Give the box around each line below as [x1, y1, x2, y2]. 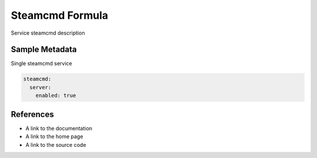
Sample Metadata [11, 45, 77, 55]
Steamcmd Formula [11, 9, 109, 22]
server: [29, 84, 52, 90]
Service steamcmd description [11, 29, 85, 36]
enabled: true [35, 92, 76, 99]
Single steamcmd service [11, 60, 73, 67]
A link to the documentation [25, 125, 93, 132]
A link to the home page [25, 133, 83, 140]
